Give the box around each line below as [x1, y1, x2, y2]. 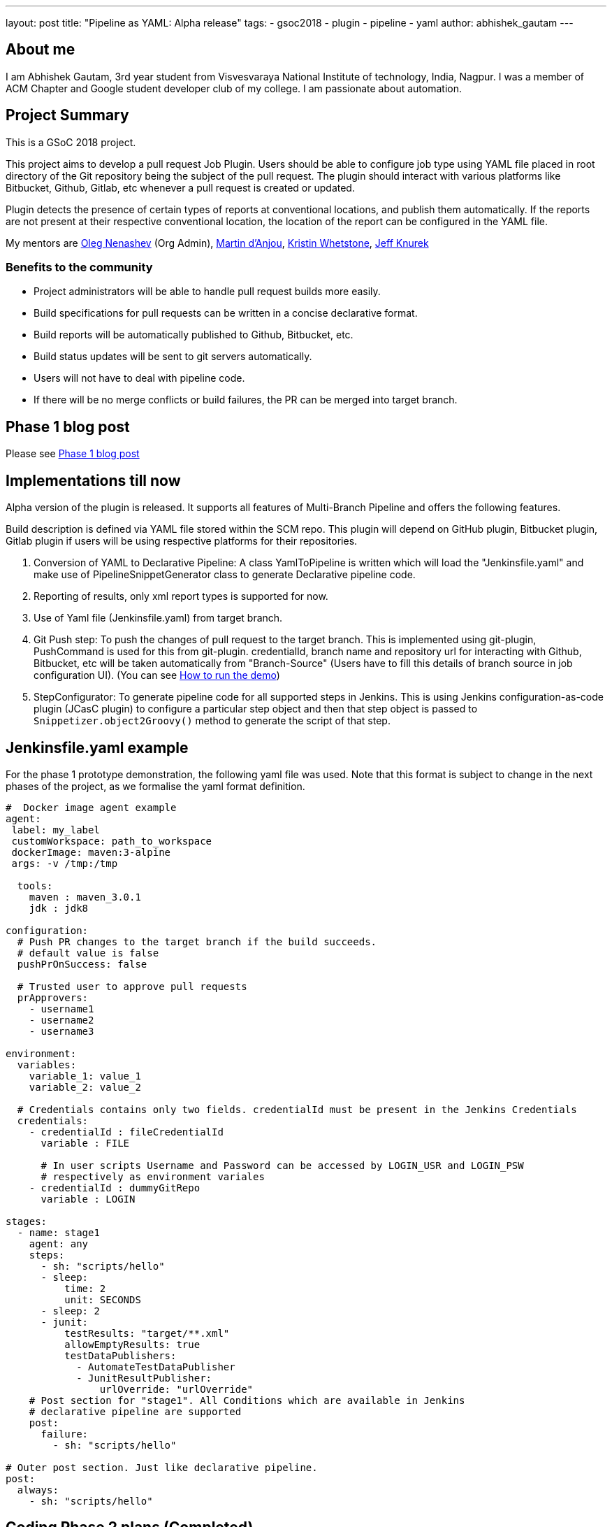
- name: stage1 [17, 1226, 100, 1238]
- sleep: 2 [41, 1305, 100, 1317]
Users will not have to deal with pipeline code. [34, 372, 245, 385]
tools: [17, 880, 53, 891]
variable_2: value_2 [29, 1081, 141, 1093]
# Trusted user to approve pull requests [17, 980, 247, 992]
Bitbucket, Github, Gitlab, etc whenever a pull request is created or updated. [6, 181, 355, 194]
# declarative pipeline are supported [29, 1405, 242, 1417]
